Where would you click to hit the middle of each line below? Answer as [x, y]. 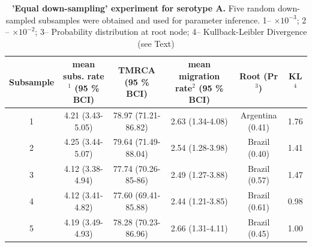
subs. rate [84, 75]
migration [199, 75]
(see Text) [156, 43]
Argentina [259, 115]
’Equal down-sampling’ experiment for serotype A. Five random [144, 8]
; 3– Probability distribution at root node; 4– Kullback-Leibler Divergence [171, 32]
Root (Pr [259, 75]
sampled [21, 20]
